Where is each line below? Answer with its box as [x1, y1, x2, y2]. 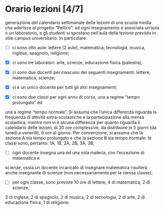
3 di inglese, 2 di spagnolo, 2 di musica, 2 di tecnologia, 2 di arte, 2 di [5, 194, 145, 200]
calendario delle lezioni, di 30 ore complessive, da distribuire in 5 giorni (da [5, 125, 157, 130]
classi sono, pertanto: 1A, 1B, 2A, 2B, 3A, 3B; [5, 140, 94, 146]
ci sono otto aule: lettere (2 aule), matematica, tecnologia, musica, [12, 44, 146, 50]
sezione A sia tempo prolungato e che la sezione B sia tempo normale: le [5, 135, 152, 141]
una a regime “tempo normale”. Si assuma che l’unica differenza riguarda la [5, 109, 157, 115]
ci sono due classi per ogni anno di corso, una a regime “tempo [12, 94, 141, 100]
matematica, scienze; [12, 75, 55, 81]
